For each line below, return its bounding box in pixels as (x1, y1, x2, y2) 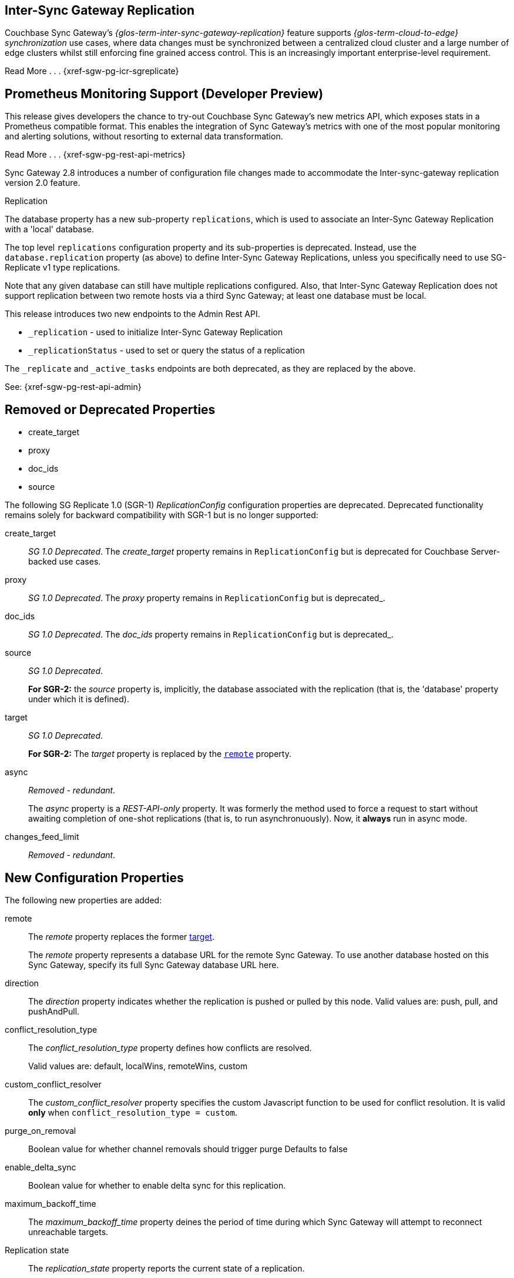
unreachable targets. (28, 1226, 109, 1237)
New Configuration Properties (5, 870, 184, 885)
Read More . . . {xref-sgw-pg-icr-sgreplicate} (5, 66, 179, 76)
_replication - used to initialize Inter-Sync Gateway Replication (28, 327, 283, 338)
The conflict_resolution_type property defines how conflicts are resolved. (28, 1042, 312, 1053)
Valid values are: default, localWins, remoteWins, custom (28, 1060, 248, 1071)
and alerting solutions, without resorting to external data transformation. (5, 131, 283, 142)
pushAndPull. (28, 1006, 80, 1016)
